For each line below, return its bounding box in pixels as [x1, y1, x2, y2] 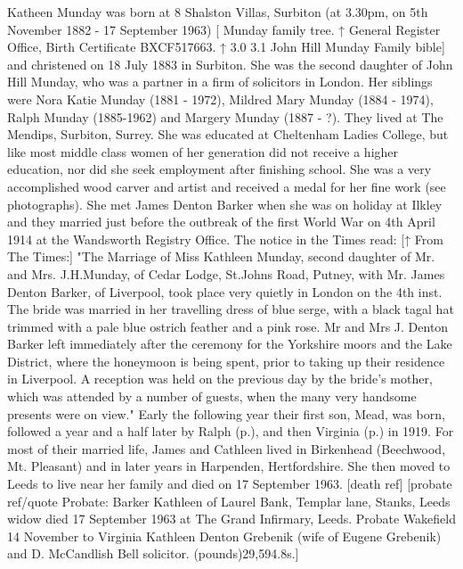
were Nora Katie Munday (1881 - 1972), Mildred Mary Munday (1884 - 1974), [7, 89, 434, 108]
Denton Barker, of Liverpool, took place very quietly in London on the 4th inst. [7, 282, 443, 301]
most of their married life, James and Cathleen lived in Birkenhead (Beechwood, [7, 439, 446, 458]
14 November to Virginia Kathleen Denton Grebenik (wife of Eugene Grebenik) [7, 526, 442, 545]
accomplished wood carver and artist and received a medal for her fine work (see [7, 177, 446, 195]
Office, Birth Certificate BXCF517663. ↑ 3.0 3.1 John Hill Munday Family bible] [7, 37, 445, 56]
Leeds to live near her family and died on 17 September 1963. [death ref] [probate [7, 474, 452, 493]
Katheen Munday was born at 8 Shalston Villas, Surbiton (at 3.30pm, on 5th [7, 3, 428, 21]
